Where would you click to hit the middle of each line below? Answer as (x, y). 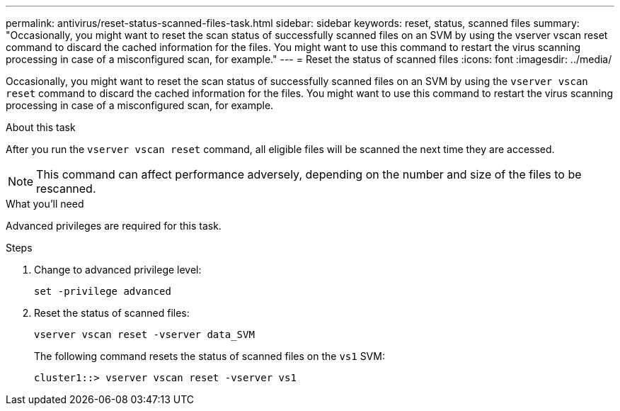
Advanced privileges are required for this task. (114, 226)
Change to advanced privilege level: (118, 270)
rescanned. (66, 188)
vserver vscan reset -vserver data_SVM (144, 334)
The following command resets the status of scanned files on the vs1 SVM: (209, 356)
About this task (41, 127)
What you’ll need (45, 204)
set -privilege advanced (103, 291)
